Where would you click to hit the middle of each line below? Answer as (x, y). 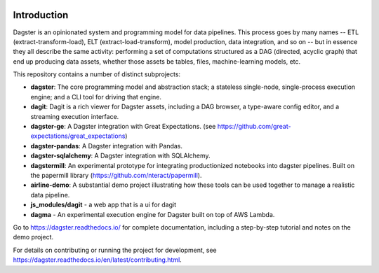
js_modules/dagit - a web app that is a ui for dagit (104, 205)
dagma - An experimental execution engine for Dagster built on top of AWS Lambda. (153, 214)
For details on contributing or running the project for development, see (115, 250)
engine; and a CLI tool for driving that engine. (96, 97)
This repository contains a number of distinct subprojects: (97, 74)
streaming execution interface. (75, 116)
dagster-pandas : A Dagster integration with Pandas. (106, 146)
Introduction (41, 15)
